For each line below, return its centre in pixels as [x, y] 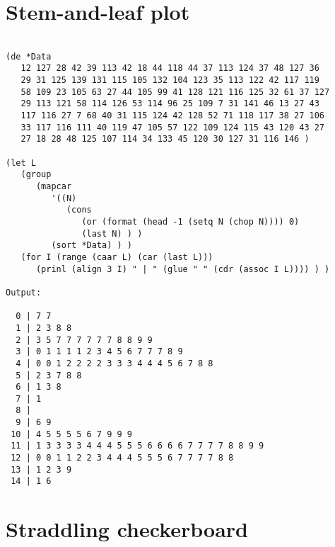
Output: [24, 292]
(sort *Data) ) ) [92, 246]
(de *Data [29, 56]
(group [36, 175]
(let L [21, 163]
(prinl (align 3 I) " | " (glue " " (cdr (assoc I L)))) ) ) [183, 269]
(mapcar [54, 186]
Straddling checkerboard [127, 529]
